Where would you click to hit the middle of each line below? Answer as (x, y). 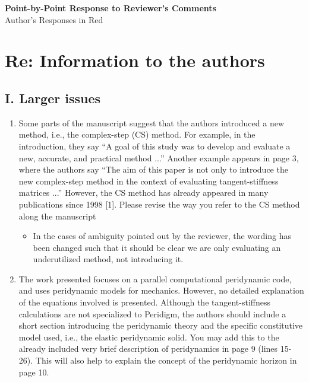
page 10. (34, 372)
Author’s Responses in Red (54, 19)
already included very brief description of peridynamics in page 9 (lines (148, 348)
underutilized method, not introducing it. (108, 259)
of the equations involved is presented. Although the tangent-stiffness (145, 302)
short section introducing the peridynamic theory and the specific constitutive (161, 325)
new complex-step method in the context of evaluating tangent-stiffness (149, 181)
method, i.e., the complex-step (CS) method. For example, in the (137, 134)
